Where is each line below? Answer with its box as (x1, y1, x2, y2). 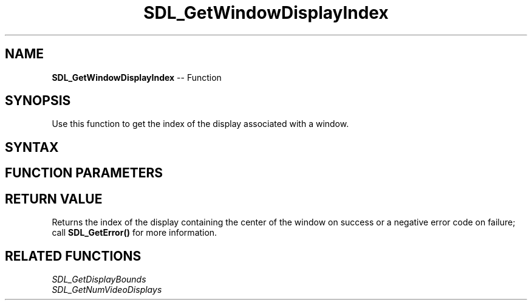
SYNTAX (5, 139, 59, 155)
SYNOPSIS (5, 93, 71, 109)
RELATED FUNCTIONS (5, 248, 142, 264)
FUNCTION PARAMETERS (5, 165, 163, 181)
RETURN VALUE (5, 191, 103, 207)
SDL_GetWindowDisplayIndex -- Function (52, 72, 222, 83)
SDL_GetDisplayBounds (52, 273, 146, 284)
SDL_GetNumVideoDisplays (52, 284, 162, 295)
